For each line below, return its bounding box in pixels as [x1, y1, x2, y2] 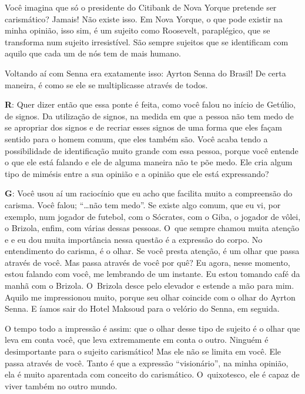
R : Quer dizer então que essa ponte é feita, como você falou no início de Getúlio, [5, 98, 296, 111]
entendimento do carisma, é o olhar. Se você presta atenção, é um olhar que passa [5, 245, 300, 257]
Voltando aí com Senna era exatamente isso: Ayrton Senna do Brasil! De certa [5, 66, 286, 79]
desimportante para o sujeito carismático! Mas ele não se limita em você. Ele [5, 345, 281, 358]
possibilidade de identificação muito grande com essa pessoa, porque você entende [5, 144, 299, 156]
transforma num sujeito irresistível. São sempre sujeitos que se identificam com [5, 35, 289, 48]
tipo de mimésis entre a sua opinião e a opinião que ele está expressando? [5, 167, 269, 179]
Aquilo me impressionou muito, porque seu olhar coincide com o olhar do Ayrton [5, 291, 296, 303]
